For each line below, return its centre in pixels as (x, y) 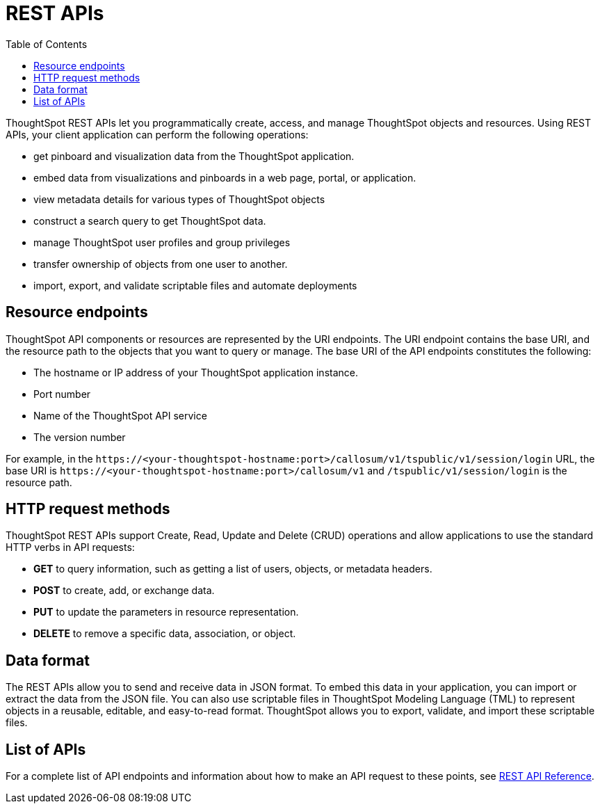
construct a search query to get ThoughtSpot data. (150, 221)
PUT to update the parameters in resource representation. (166, 612)
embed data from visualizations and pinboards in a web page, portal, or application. (225, 177)
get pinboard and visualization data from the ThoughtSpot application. (194, 156)
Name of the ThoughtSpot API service (120, 415)
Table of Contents (47, 44)
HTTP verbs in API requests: (70, 547)
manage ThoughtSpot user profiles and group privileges (162, 242)
